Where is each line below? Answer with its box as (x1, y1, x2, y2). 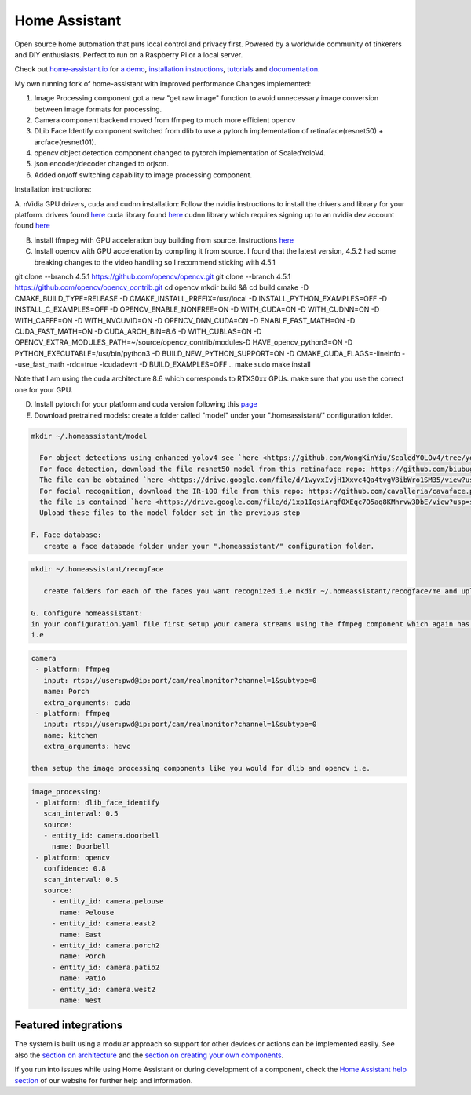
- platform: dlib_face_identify (35, 798, 160, 807)
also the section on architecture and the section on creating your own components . (14, 1050, 284, 1060)
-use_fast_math (14, 360, 65, 369)
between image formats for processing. (34, 104, 162, 114)
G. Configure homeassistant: (31, 608, 144, 618)
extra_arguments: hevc (43, 742, 131, 751)
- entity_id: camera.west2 (51, 985, 156, 994)
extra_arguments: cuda (43, 698, 131, 706)
